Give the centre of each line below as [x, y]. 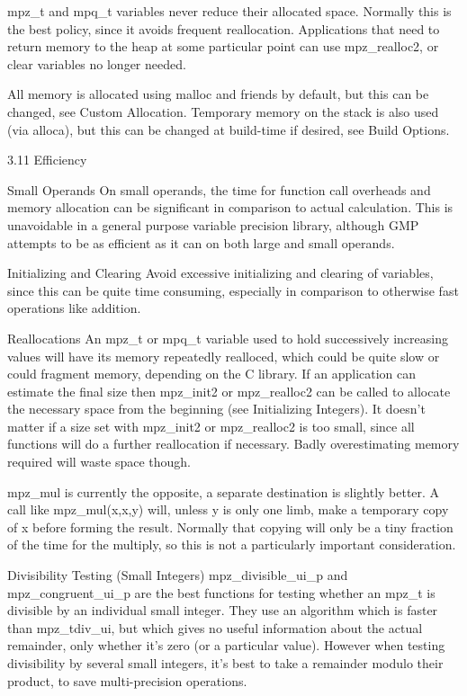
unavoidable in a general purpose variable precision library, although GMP [213, 224]
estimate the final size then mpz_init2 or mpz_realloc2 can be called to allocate [229, 391]
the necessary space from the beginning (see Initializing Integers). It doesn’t [216, 409]
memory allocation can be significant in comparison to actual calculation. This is [230, 207]
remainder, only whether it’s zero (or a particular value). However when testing [226, 645]
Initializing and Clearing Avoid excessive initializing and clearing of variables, [220, 273]
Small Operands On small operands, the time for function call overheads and [219, 189]
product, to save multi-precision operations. [127, 680]
